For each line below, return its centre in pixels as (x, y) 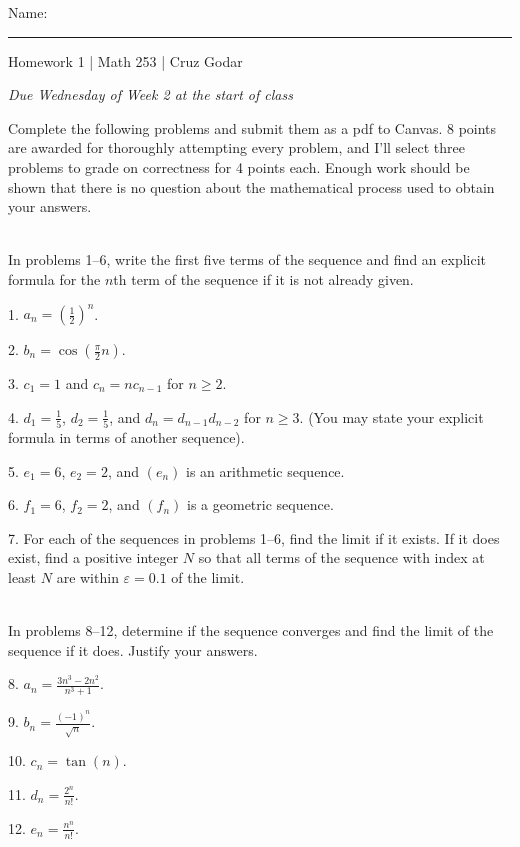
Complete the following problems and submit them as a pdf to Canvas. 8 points (252, 127)
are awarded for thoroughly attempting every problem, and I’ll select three (236, 147)
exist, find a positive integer (93, 557)
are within (87, 576)
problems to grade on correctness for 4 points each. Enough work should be (239, 166)
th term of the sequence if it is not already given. (263, 278)
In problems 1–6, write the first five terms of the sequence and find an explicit (247, 259)
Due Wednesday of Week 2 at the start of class (150, 94)
